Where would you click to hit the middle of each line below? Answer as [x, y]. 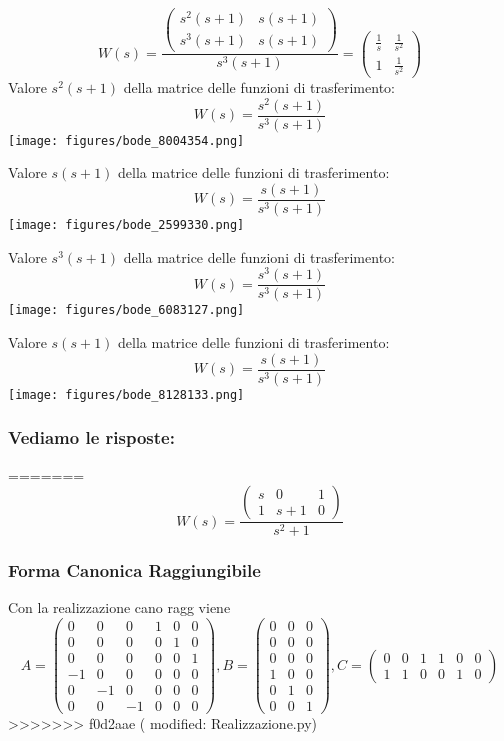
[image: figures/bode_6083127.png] [126, 310]
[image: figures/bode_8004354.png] [126, 140]
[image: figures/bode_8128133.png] [126, 394]
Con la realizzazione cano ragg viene [119, 607]
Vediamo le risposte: [91, 437]
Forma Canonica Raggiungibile [134, 570]
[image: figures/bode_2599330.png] [126, 224]
